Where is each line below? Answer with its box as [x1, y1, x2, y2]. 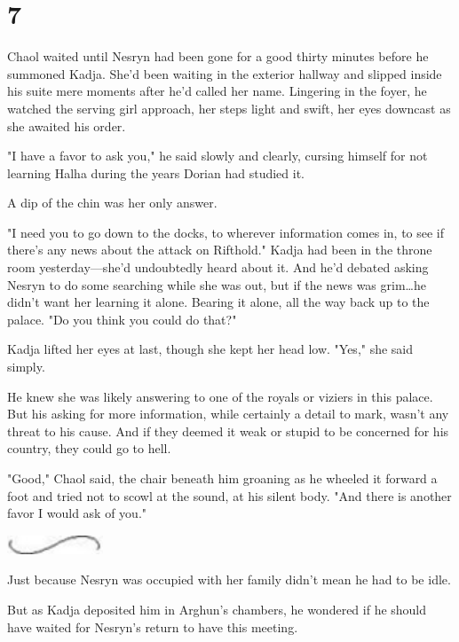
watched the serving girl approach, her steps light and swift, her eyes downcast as [7, 98, 451, 117]
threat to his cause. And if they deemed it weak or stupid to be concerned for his [7, 421, 449, 440]
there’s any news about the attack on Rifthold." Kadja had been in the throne [7, 240, 432, 259]
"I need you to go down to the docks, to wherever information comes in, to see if [7, 223, 445, 241]
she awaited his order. [7, 116, 126, 135]
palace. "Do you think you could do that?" [7, 309, 237, 328]
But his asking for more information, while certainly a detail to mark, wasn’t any [7, 404, 449, 423]
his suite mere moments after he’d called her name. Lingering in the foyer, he [7, 82, 427, 100]
